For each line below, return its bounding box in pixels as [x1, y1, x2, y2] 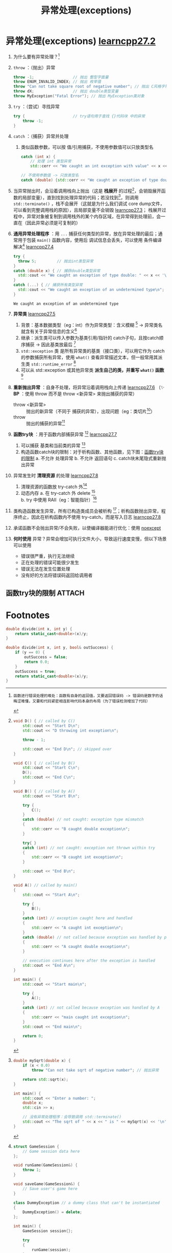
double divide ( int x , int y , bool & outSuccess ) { [6, 645, 114, 650]
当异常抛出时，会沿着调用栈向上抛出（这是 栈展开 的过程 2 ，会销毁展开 [13, 187, 161, 194]
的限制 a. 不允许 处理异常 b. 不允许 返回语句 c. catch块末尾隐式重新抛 [20, 455, 166, 461]
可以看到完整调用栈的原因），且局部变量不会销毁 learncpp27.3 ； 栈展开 [13, 207, 162, 213]
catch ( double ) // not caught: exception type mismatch [22, 817, 144, 822]
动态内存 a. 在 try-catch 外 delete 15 [20, 489, 96, 496]
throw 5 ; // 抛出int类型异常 [18, 259, 94, 264]
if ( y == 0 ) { [15, 650, 45, 655]
